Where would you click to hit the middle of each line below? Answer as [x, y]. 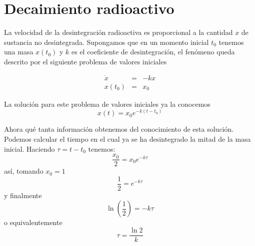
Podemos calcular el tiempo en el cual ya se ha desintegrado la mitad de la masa [127, 138]
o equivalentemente [33, 222]
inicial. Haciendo [29, 148]
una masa [19, 52]
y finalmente [23, 195]
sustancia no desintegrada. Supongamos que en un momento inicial [106, 42]
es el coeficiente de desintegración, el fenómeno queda [153, 52]
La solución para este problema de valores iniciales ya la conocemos [107, 104]
